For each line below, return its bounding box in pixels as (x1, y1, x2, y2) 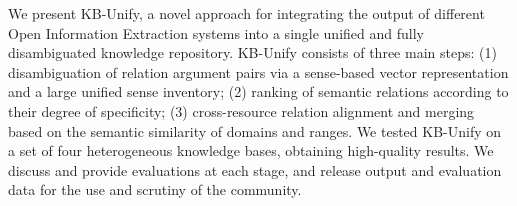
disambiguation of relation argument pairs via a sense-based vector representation (8, 61, 509, 82)
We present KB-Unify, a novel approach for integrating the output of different (8, 3, 485, 23)
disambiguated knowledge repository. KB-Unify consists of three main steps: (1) (8, 42, 497, 63)
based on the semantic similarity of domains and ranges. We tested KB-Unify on (8, 120, 502, 141)
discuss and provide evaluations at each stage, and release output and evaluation (8, 159, 502, 180)
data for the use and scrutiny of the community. (8, 179, 302, 200)
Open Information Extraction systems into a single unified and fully (8, 22, 424, 43)
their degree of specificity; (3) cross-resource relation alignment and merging (8, 100, 475, 121)
